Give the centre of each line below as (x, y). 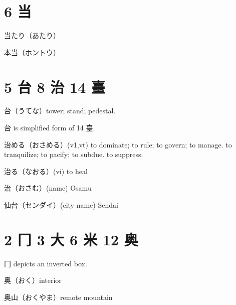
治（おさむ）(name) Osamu (48, 188)
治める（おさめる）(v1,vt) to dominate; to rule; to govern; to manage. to (118, 144)
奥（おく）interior (33, 280)
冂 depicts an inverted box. (46, 263)
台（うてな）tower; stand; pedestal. (60, 111)
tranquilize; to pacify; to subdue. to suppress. (74, 154)
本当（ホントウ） (32, 52)
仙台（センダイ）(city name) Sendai (61, 205)
